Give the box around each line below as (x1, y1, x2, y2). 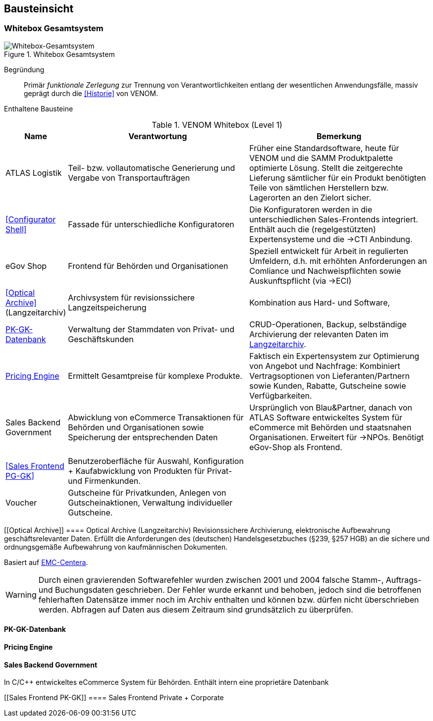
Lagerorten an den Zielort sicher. (249, 192, 371, 203)
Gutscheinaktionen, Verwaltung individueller (68, 497, 233, 508)
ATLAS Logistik (5, 167, 62, 178)
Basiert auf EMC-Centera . (4, 558, 88, 566)
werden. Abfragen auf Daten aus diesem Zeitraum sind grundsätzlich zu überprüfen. (38, 604, 353, 615)
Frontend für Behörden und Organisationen (68, 260, 228, 271)
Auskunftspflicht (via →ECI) (249, 275, 352, 286)
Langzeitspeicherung (68, 302, 147, 312)
